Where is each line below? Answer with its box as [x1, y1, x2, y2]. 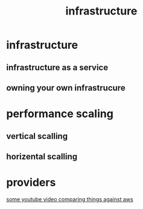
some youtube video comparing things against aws [6, 195, 134, 203]
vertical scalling [6, 131, 68, 141]
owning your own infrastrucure [6, 83, 126, 93]
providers [6, 176, 56, 190]
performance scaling [6, 107, 113, 121]
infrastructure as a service [6, 62, 109, 72]
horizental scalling [6, 151, 78, 161]
